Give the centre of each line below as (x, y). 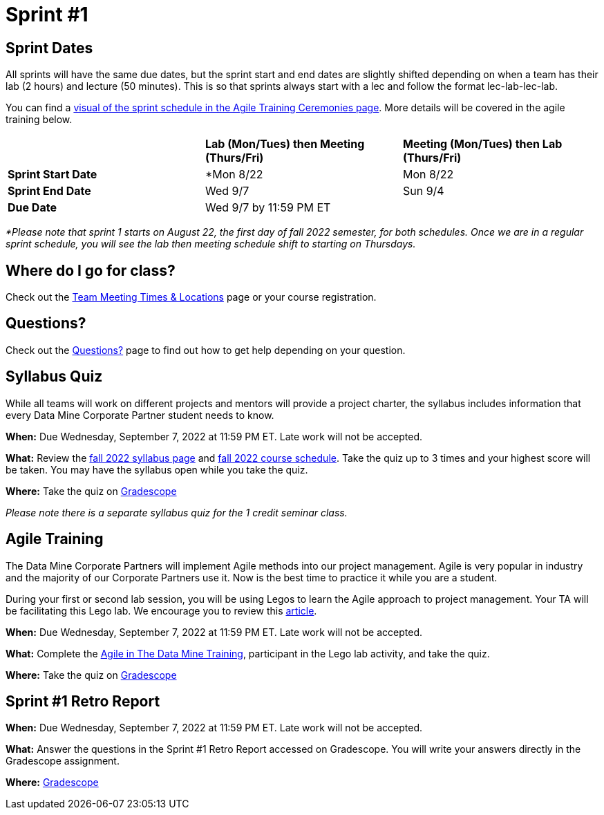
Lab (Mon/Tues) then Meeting (285, 144)
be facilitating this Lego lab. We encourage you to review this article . (161, 610)
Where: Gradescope (52, 783)
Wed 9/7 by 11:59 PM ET (268, 208)
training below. (39, 120)
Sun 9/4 (423, 191)
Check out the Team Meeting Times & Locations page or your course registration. (191, 297)
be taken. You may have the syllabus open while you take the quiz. (157, 469)
